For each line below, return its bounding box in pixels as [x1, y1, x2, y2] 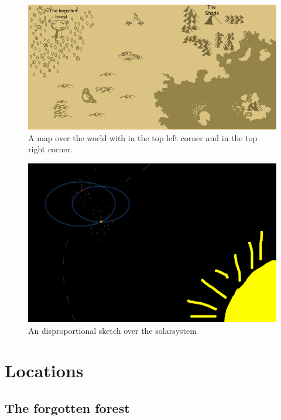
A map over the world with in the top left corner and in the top [28, 131, 258, 144]
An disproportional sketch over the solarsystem [28, 324, 197, 336]
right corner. [28, 143, 73, 155]
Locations [5, 358, 84, 383]
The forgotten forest [5, 398, 130, 416]
